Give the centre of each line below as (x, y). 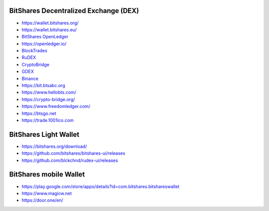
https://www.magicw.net (47, 193)
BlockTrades (34, 51)
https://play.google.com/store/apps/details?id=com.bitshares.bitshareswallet (101, 186)
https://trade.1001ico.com (48, 120)
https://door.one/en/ (42, 200)
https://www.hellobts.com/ (49, 93)
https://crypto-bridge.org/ (48, 99)
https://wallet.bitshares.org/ (50, 23)
